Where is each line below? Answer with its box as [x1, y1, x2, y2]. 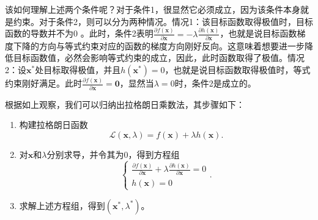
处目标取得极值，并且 [35, 63, 121, 76]
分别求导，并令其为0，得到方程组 [46, 147, 180, 160]
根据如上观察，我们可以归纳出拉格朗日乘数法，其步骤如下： [5, 98, 245, 110]
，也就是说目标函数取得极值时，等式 [165, 63, 311, 76]
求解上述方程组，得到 [19, 199, 105, 211]
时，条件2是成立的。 [174, 77, 256, 90]
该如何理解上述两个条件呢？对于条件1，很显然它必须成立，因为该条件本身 [5, 3, 300, 15]
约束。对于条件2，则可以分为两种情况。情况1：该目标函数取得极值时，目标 [13, 15, 313, 27]
